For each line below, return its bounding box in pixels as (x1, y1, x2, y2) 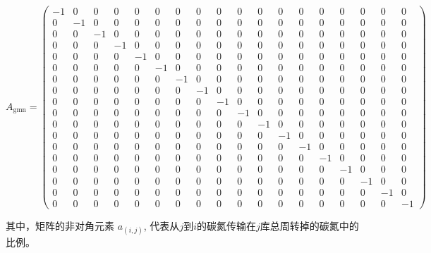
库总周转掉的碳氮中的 (260, 218, 359, 233)
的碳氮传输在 (197, 218, 256, 233)
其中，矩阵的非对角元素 (6, 218, 114, 233)
